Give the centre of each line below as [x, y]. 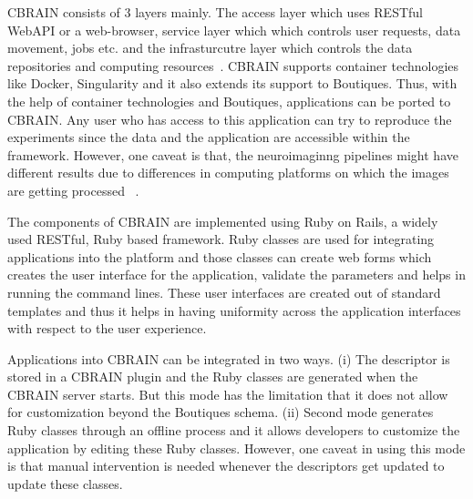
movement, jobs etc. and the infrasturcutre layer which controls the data [210, 48]
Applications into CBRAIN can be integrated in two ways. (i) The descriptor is [229, 358]
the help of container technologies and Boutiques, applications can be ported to [229, 101]
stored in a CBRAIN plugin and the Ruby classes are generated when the [213, 377]
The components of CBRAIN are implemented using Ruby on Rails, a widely [223, 221]
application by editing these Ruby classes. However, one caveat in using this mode [236, 448]
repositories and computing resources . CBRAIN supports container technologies [233, 65]
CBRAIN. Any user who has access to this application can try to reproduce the [230, 119]
